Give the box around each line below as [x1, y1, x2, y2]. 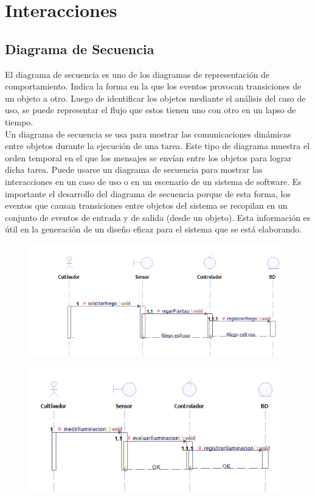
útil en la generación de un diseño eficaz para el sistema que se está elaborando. [5, 223, 302, 236]
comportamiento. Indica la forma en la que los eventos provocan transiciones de [5, 80, 302, 93]
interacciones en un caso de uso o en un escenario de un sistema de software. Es [5, 175, 302, 187]
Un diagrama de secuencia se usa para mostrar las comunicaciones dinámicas [5, 127, 291, 140]
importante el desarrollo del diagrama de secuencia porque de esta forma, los [5, 187, 291, 200]
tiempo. [5, 115, 33, 128]
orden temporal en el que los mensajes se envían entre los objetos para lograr [5, 151, 292, 164]
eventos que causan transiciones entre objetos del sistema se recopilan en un [5, 199, 288, 212]
